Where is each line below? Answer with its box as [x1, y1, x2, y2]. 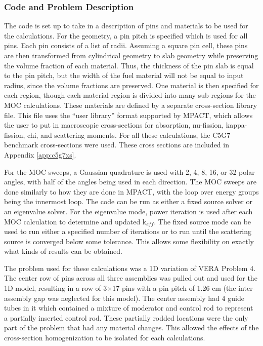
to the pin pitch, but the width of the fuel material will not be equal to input [4, 70, 244, 81]
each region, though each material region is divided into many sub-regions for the [4, 90, 256, 100]
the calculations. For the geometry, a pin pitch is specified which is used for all [4, 30, 248, 41]
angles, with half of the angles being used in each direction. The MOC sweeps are [4, 176, 256, 187]
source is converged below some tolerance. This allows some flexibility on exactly [4, 236, 254, 246]
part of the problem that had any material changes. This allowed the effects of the [4, 322, 259, 333]
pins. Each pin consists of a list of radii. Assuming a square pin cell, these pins [4, 40, 248, 51]
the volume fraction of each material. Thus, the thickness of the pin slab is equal [4, 60, 254, 70]
